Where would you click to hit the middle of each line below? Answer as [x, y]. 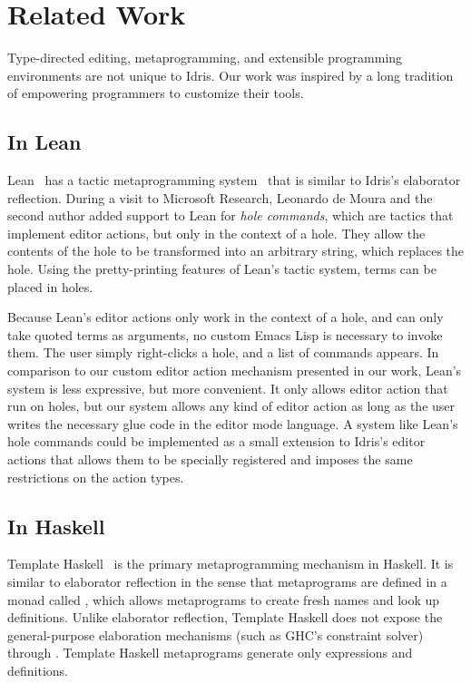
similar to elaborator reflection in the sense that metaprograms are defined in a [227, 581]
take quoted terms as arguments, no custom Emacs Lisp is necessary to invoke [225, 334]
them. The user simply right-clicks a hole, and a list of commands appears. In [223, 352]
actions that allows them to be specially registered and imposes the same [210, 459]
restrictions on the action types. [96, 477]
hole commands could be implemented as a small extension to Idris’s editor [216, 441]
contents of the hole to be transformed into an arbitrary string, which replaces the [236, 251]
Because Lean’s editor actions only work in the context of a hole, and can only [226, 317]
